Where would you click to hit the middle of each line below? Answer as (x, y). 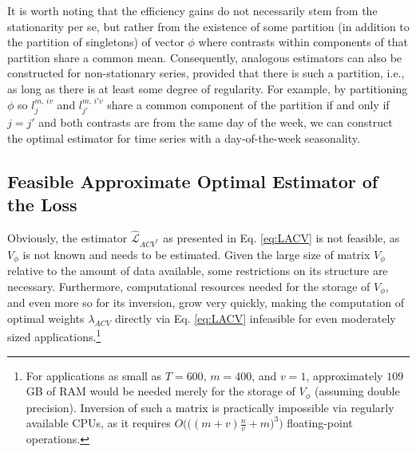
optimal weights (46, 318)
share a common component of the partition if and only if (248, 104)
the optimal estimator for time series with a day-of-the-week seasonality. (184, 138)
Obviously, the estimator (67, 237)
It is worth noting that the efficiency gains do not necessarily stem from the (192, 10)
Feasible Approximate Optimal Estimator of (193, 181)
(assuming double (357, 391)
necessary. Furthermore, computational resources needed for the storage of (189, 286)
